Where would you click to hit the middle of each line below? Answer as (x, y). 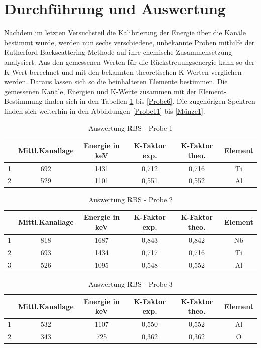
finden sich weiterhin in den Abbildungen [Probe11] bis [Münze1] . (105, 111)
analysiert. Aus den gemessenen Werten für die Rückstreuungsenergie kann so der (129, 62)
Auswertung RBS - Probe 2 (130, 200)
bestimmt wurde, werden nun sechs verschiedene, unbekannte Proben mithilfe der (129, 42)
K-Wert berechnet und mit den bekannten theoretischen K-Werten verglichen (123, 72)
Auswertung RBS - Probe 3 (130, 284)
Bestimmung (23, 101)
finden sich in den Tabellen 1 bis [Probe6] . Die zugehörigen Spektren (150, 101)
